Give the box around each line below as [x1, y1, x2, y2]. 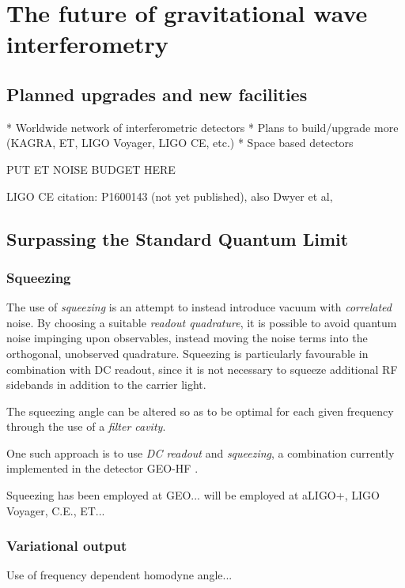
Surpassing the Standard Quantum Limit [6, 226, 349, 251]
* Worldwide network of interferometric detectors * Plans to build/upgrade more [6, 119, 399, 135]
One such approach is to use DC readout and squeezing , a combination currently [6, 444, 395, 461]
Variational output [6, 536, 127, 556]
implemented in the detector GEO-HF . [6, 460, 199, 477]
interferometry [6, 28, 168, 60]
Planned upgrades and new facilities [6, 81, 308, 106]
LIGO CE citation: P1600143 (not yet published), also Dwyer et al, [6, 187, 333, 204]
